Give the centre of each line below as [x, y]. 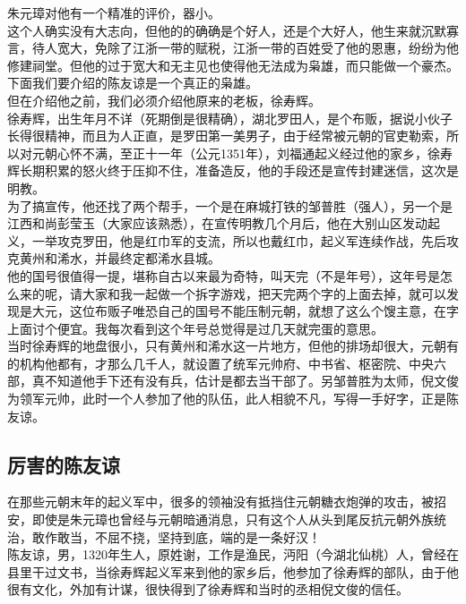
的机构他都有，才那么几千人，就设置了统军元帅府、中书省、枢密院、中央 [220, 363]
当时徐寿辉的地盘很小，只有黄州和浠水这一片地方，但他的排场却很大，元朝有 [233, 346]
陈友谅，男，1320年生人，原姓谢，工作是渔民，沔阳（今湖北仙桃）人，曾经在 [233, 554]
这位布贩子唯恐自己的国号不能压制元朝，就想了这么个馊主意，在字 [264, 311]
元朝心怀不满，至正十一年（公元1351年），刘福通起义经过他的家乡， [229, 153]
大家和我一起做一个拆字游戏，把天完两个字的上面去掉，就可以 [264, 293]
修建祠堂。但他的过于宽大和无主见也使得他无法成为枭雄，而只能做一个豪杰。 [233, 65]
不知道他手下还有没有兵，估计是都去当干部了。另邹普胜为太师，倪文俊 [251, 381]
